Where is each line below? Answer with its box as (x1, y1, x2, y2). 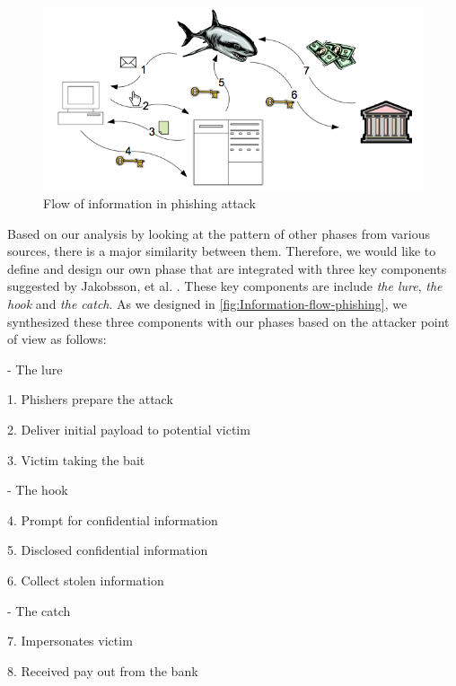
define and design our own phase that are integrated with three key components (7, 259, 447, 277)
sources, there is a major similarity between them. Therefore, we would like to (7, 242, 436, 260)
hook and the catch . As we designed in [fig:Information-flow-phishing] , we (7, 295, 408, 313)
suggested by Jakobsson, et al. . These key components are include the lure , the (7, 277, 443, 295)
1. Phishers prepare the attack (7, 390, 173, 409)
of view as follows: (7, 330, 107, 348)
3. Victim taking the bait (7, 450, 145, 469)
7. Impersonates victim (7, 631, 133, 650)
